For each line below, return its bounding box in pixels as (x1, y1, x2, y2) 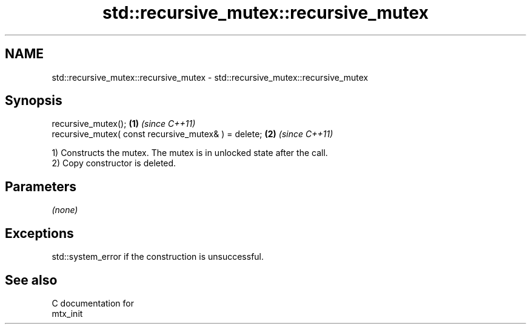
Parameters (5, 178, 76, 194)
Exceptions (5, 225, 74, 241)
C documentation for (52, 297, 135, 308)
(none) (52, 205, 78, 215)
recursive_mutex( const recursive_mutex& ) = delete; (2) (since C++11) (52, 129, 333, 140)
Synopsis (5, 93, 62, 109)
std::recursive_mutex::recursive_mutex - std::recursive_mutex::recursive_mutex (52, 72, 369, 83)
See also (5, 272, 58, 288)
